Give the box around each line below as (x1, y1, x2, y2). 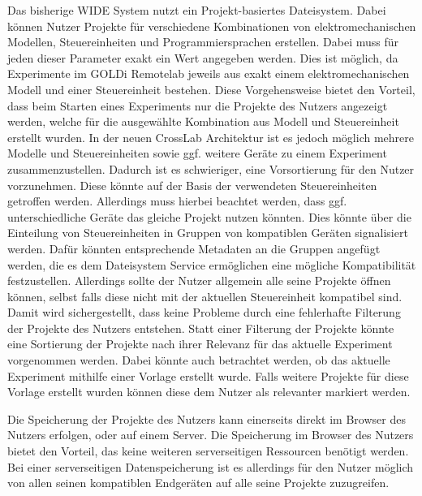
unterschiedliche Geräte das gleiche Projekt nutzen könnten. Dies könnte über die (7, 208, 411, 225)
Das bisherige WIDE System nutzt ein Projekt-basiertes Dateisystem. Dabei (7, 2, 386, 18)
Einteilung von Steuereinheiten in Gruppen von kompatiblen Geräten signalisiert (7, 224, 408, 241)
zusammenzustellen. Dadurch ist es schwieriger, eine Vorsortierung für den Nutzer (7, 160, 415, 177)
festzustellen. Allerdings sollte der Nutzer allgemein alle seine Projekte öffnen (7, 272, 391, 289)
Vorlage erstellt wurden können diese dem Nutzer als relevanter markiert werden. (7, 383, 411, 400)
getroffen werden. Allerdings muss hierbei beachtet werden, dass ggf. (7, 192, 347, 209)
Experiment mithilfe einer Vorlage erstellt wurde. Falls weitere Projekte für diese (7, 367, 409, 384)
